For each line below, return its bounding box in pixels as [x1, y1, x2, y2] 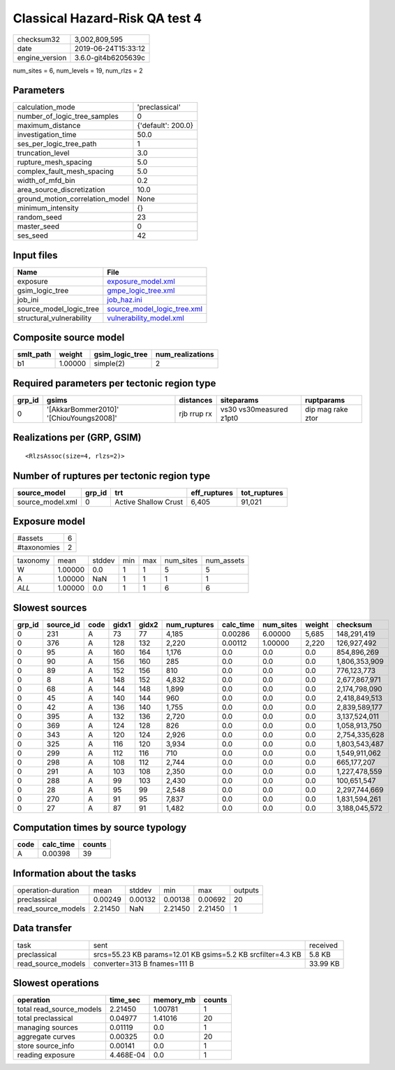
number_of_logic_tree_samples [17, 112, 119, 122]
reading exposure [17, 1050, 75, 1060]
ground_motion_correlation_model [17, 194, 130, 204]
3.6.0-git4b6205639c [74, 52, 146, 62]
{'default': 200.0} [137, 121, 194, 131]
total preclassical [17, 1013, 73, 1023]
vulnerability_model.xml [107, 313, 184, 323]
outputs [234, 885, 260, 895]
